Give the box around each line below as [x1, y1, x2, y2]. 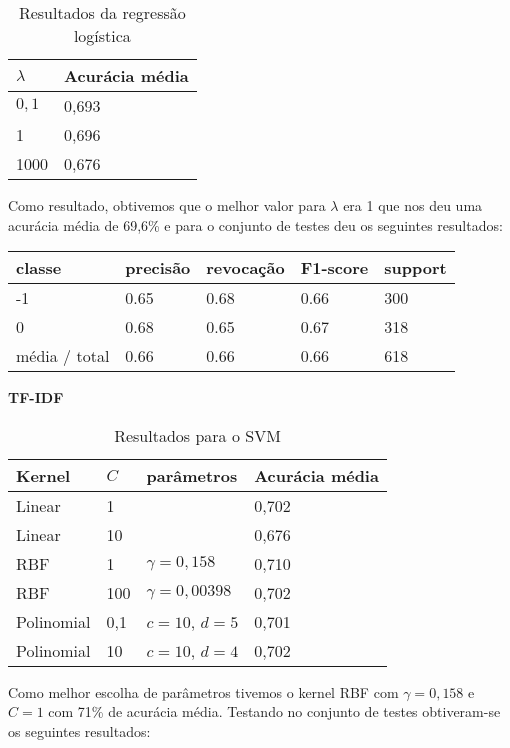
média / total [16, 344, 110, 368]
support [384, 256, 447, 280]
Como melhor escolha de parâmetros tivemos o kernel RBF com [8, 681, 399, 702]
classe [16, 256, 62, 280]
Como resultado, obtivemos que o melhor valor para [8, 195, 326, 215]
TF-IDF [8, 387, 64, 408]
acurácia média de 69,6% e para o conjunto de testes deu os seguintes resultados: [8, 214, 503, 235]
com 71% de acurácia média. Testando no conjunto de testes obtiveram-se [48, 701, 501, 722]
